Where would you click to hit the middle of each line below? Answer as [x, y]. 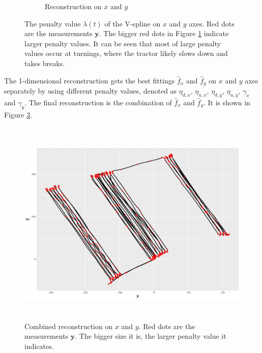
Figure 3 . [18, 114]
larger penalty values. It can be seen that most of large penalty [123, 43]
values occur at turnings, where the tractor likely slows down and [126, 53]
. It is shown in [227, 102]
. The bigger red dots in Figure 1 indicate [164, 33]
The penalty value [53, 23]
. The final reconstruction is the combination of [98, 102]
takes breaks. [45, 63]
